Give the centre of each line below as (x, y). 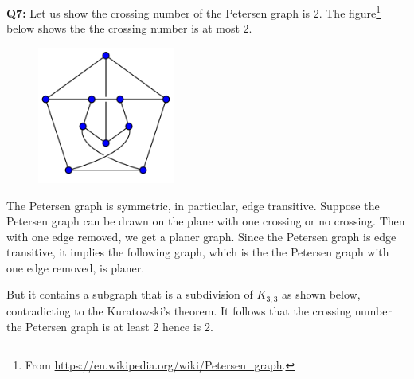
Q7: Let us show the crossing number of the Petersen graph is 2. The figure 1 (194, 12)
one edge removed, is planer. (76, 267)
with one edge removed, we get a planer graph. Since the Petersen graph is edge (201, 236)
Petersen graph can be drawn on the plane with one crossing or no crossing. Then (206, 221)
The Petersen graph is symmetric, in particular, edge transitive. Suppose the (193, 205)
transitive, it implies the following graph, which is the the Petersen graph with (198, 252)
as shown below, (321, 294)
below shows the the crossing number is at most (123, 28)
